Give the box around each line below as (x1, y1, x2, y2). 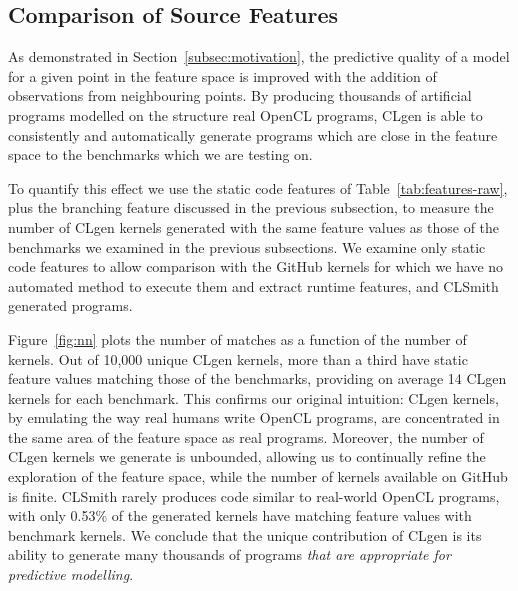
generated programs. (8, 295, 133, 316)
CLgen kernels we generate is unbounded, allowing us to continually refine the (8, 446, 486, 467)
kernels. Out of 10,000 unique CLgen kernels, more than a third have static (8, 348, 468, 369)
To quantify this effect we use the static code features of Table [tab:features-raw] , (8, 177, 508, 198)
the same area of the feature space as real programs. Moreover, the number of (8, 426, 484, 447)
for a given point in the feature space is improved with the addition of (8, 65, 437, 86)
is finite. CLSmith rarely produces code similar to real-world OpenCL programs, (8, 485, 500, 506)
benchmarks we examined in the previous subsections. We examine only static (8, 236, 486, 257)
